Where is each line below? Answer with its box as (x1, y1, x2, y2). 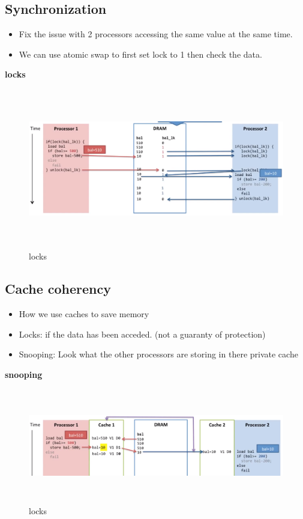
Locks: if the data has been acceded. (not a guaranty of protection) (19, 327, 266, 340)
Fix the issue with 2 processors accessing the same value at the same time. (19, 28, 293, 40)
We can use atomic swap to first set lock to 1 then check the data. (19, 47, 262, 60)
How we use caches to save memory (19, 307, 149, 320)
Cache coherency (5, 279, 111, 298)
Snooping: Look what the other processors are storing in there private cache (19, 348, 298, 360)
